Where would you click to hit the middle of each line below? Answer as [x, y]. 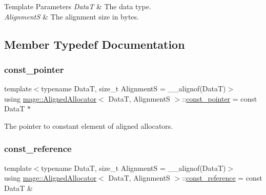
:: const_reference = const [222, 178]
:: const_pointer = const [220, 98]
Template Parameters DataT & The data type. [78, 6]
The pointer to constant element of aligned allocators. [89, 125]
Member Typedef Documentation [95, 44]
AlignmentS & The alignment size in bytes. [71, 16]
